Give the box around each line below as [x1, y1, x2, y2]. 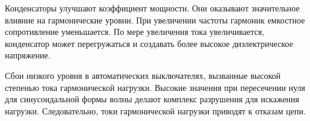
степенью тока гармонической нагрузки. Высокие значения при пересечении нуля [5, 81, 305, 93]
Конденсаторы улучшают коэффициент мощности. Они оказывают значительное [5, 2, 300, 14]
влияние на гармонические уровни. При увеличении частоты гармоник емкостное [5, 13, 305, 26]
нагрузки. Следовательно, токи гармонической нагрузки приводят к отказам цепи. [5, 104, 306, 117]
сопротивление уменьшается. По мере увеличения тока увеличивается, [5, 25, 265, 38]
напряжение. [5, 49, 51, 61]
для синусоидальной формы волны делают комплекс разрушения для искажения [5, 93, 300, 105]
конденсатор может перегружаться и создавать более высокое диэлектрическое [5, 37, 293, 49]
